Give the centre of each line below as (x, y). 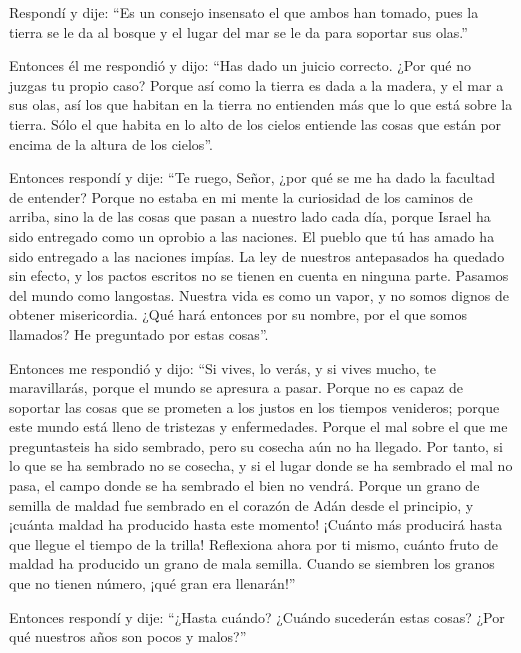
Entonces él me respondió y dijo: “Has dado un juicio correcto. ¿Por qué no (240, 65)
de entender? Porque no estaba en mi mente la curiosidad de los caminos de (241, 196)
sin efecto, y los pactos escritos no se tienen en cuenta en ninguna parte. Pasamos (259, 275)
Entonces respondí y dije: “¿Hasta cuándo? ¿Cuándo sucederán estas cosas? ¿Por (257, 616)
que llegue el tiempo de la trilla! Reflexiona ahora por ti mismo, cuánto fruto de (253, 543)
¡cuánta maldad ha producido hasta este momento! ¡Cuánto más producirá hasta (256, 524)
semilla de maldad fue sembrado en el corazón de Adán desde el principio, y (241, 504)
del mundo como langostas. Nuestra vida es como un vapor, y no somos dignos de (259, 294)
